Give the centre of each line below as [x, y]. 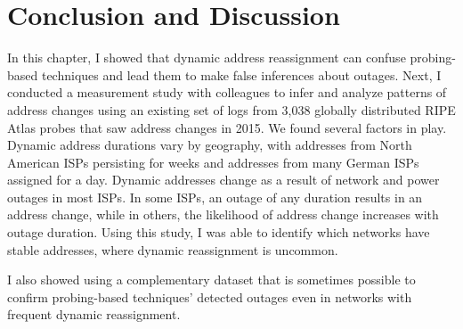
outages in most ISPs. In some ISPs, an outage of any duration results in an [215, 197]
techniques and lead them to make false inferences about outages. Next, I [241, 74]
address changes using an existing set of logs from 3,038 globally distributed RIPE [231, 109]
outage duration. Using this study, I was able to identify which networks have [219, 232]
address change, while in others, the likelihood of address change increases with [223, 214]
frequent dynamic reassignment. [94, 314]
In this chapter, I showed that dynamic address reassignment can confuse [207, 58]
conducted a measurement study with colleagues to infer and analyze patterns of [227, 92]
